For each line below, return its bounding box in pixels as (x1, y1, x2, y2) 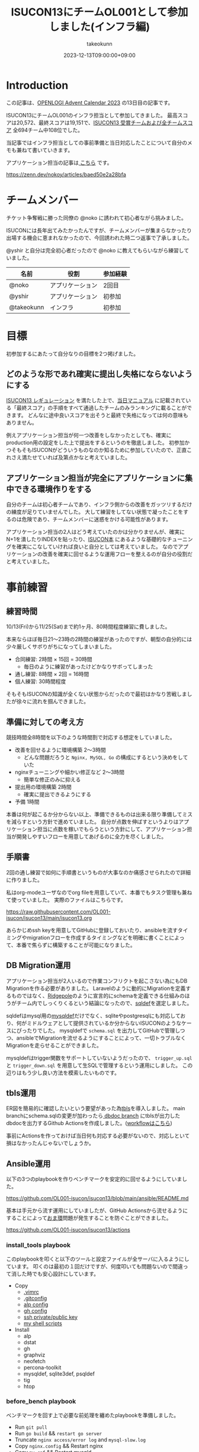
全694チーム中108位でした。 (12, 126, 84, 133)
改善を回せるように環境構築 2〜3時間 (14, 746, 106, 753)
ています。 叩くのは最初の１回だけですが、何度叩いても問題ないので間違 (6, 1262, 184, 1270)
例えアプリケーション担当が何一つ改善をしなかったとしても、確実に (6, 432, 172, 439)
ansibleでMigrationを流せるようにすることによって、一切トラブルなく (16, 1034, 187, 1041)
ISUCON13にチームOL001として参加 (11, 5, 188, 19)
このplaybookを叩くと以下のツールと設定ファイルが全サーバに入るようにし (6, 1255, 190, 1262)
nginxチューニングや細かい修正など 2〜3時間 (14, 768, 125, 775)
